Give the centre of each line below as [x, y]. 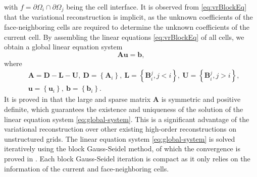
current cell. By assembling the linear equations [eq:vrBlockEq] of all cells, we [124, 37]
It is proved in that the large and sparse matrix [78, 99]
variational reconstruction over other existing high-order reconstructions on [120, 129]
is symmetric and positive [201, 99]
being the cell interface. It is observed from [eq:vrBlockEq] [157, 7]
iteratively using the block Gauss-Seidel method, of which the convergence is [122, 149]
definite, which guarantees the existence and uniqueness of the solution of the [124, 109]
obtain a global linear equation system [63, 47]
